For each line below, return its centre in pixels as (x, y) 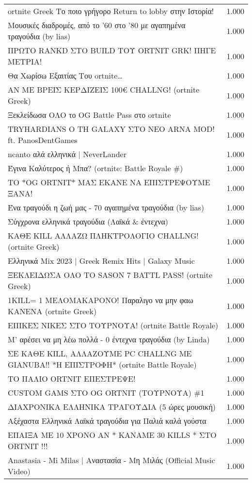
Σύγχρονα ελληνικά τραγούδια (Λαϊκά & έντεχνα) (88, 221)
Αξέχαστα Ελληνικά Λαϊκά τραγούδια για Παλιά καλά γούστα (107, 421)
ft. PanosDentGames (43, 140)
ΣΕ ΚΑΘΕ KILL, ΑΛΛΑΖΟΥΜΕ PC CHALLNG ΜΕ (100, 353)
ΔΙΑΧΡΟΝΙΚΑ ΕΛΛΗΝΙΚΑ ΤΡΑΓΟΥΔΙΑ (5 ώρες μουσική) (112, 407)
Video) (19, 471)
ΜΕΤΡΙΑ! (25, 61)
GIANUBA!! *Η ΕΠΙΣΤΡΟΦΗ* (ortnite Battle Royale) (102, 364)
